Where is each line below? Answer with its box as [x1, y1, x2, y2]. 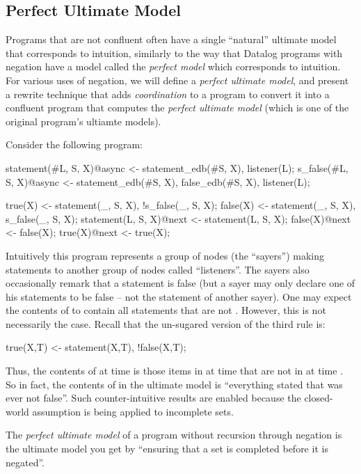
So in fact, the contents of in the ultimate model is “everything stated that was [6, 377, 343, 391]
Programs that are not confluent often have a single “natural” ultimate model [6, 32, 337, 47]
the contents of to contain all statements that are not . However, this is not [6, 303, 326, 317]
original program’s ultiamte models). [6, 113, 161, 128]
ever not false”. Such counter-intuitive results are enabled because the [6, 390, 301, 405]
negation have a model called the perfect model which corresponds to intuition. [6, 59, 341, 74]
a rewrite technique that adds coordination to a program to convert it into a [6, 86, 330, 101]
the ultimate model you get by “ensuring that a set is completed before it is [6, 441, 328, 456]
